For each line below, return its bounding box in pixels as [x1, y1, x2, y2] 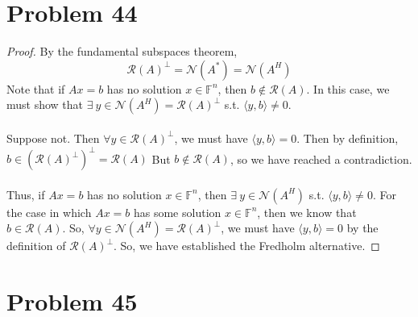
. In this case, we [306, 80, 390, 97]
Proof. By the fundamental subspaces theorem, [6, 43, 238, 60]
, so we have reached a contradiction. [230, 150, 412, 166]
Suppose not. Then [6, 129, 100, 146]
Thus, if [6, 186, 45, 202]
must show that [6, 96, 84, 113]
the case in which [6, 203, 92, 220]
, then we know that [257, 203, 357, 220]
